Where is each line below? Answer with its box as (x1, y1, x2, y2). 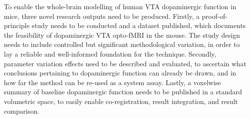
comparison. (4, 105, 40, 116)
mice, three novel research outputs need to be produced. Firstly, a (4, 11, 200, 21)
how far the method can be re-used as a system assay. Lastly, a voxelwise (4, 77, 221, 87)
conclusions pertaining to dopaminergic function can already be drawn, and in (4, 68, 236, 78)
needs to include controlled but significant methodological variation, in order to (4, 39, 240, 49)
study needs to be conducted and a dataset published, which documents (32, 20, 246, 30)
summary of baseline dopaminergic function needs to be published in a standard (4, 87, 242, 97)
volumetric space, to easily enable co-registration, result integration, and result (4, 96, 238, 106)
